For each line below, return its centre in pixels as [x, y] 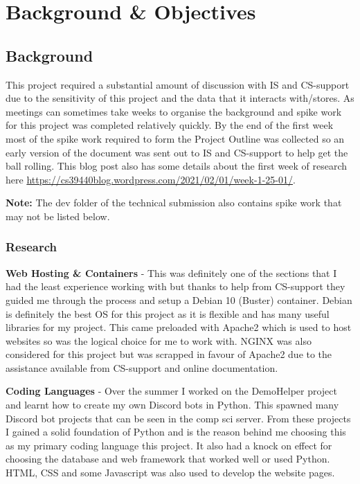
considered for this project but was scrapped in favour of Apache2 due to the [169, 354]
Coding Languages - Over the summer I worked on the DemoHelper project [171, 391]
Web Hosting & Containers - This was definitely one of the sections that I [171, 272]
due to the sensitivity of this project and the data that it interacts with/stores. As [180, 98]
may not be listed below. [58, 216]
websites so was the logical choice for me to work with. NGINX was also [159, 340]
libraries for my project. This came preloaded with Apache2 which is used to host [179, 327]
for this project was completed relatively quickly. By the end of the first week [170, 125]
